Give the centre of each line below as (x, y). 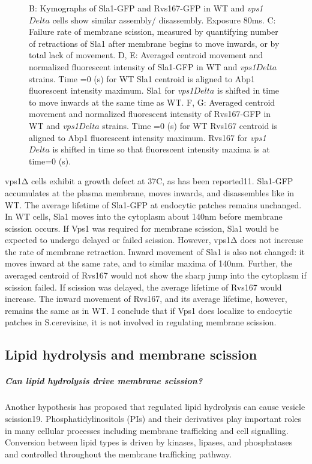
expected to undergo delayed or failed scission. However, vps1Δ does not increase (154, 240)
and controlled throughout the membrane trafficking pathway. (118, 453)
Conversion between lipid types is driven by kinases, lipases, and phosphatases (149, 442)
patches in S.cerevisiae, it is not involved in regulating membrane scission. (141, 322)
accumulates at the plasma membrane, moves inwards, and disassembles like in (150, 192)
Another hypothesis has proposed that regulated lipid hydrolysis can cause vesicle (155, 407)
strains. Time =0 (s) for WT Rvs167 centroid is (190, 125)
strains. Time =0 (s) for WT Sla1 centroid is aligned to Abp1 (142, 78)
